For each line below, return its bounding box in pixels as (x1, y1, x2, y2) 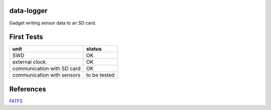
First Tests (9, 33, 43, 41)
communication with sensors (12, 72, 81, 79)
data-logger (9, 6, 48, 15)
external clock (12, 59, 46, 66)
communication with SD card (12, 65, 81, 72)
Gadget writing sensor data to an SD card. (9, 20, 96, 26)
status (86, 45, 102, 52)
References (9, 85, 46, 93)
